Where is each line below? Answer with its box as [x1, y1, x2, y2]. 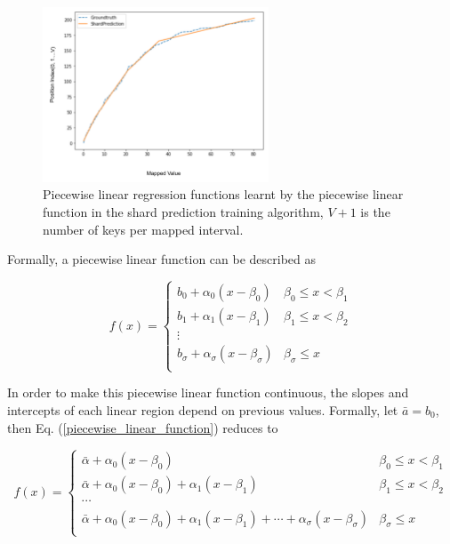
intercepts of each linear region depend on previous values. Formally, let [7, 400, 398, 419]
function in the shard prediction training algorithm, [43, 202, 324, 220]
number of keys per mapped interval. [43, 220, 244, 238]
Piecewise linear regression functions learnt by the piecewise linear [43, 185, 404, 204]
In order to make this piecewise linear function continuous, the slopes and [7, 383, 409, 402]
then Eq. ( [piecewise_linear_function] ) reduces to [7, 418, 278, 436]
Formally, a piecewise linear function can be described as [7, 250, 317, 268]
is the [360, 202, 390, 220]
